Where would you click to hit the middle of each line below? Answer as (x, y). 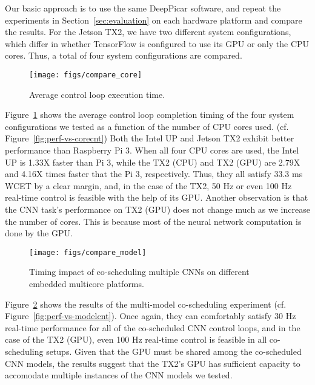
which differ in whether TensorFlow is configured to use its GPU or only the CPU (157, 43)
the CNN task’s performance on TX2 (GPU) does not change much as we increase (157, 209)
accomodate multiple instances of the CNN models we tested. (119, 375)
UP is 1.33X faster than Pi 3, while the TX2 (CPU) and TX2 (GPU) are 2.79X (153, 162)
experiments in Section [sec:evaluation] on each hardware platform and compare (154, 20)
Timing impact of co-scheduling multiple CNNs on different (139, 272)
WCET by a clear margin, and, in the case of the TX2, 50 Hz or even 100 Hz (148, 185)
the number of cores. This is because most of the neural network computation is (153, 221)
